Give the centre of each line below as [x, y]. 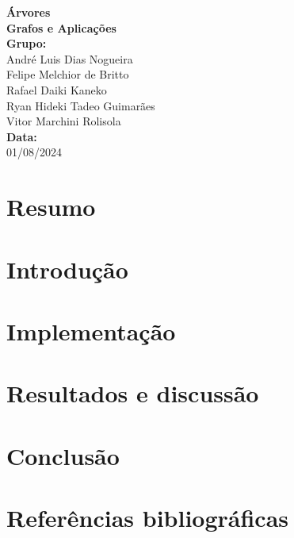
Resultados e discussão [133, 393]
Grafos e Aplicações [61, 27]
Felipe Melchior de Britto [68, 74]
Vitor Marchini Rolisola [64, 121]
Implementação [91, 330]
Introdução [67, 269]
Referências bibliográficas [148, 517]
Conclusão [63, 455]
